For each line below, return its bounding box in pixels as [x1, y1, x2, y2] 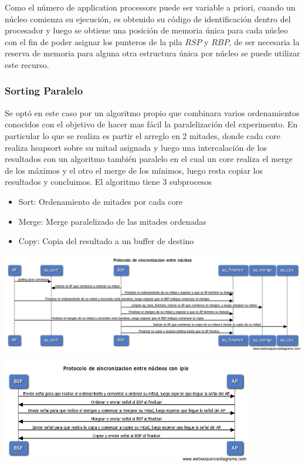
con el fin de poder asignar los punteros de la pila [5, 35, 182, 48]
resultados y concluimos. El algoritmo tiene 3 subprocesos [5, 175, 212, 188]
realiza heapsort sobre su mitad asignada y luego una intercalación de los [5, 141, 267, 153]
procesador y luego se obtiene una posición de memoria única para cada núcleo [5, 24, 288, 36]
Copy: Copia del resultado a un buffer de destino [18, 235, 194, 247]
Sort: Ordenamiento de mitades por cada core [18, 195, 183, 207]
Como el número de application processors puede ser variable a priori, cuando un [5, 1, 296, 13]
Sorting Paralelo [5, 83, 83, 98]
